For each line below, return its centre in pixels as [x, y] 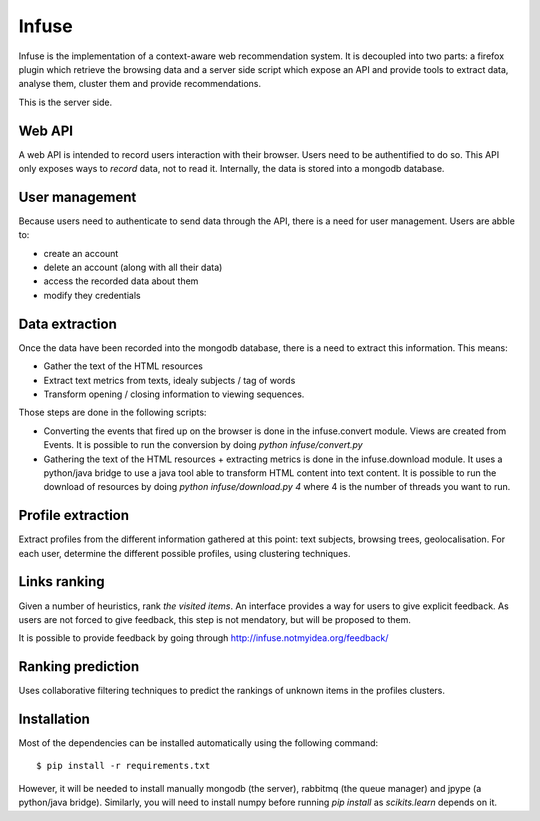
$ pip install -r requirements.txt [123, 766]
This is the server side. [65, 102]
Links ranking [61, 581]
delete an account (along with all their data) [133, 267]
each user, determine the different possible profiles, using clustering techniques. [184, 553]
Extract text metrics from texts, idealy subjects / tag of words [169, 380]
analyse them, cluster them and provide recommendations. [140, 84]
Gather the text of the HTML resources [123, 366]
